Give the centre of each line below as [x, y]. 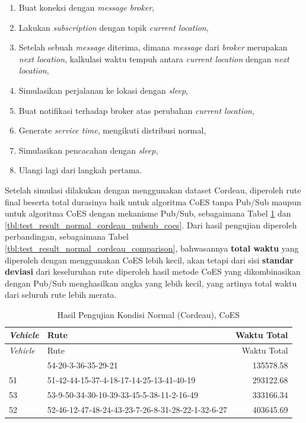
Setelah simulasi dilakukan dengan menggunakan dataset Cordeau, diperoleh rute [153, 190]
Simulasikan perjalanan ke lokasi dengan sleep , [103, 90]
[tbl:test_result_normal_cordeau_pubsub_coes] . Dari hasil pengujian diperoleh [151, 225]
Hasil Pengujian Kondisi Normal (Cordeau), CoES [149, 314]
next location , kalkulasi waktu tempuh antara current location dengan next [154, 58]
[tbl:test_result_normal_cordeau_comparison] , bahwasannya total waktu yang [152, 248]
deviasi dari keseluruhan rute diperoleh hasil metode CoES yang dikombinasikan [153, 271]
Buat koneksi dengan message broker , [87, 7]
